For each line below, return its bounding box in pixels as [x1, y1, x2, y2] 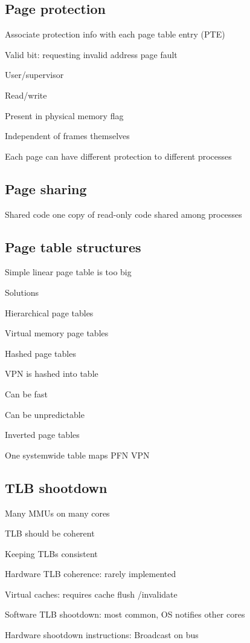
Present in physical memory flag [5, 109, 124, 122]
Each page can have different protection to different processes [5, 149, 232, 162]
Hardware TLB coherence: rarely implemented [5, 567, 176, 580]
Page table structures [5, 237, 141, 256]
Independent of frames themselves [5, 129, 130, 142]
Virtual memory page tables [5, 327, 109, 339]
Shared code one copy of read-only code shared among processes [5, 207, 242, 220]
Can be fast [5, 387, 48, 400]
